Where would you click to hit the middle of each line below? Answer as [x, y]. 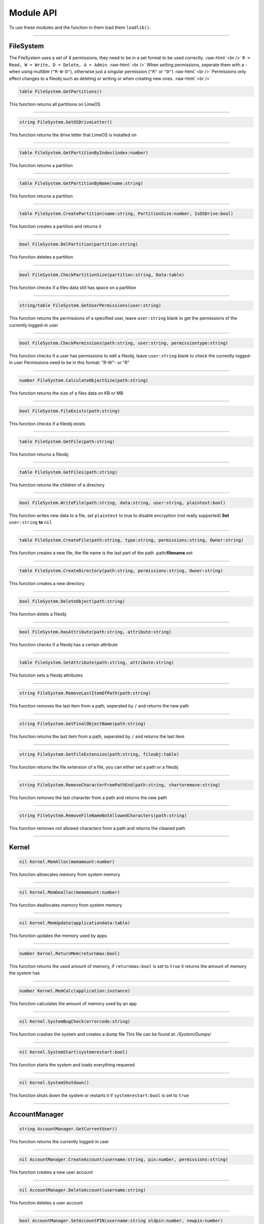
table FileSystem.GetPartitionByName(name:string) [81, 183]
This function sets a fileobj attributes [46, 675]
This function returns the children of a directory [57, 485]
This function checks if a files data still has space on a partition [73, 288]
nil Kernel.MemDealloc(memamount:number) [70, 893]
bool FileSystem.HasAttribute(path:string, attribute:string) [95, 632]
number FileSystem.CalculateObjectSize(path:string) [84, 380]
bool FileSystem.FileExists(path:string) [70, 411]
